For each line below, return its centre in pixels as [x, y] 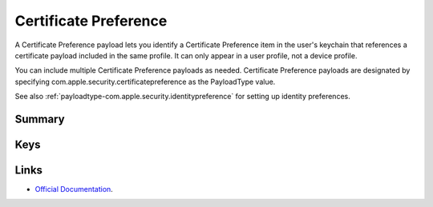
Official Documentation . [74, 189]
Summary [40, 119]
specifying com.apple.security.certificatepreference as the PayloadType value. [145, 82]
